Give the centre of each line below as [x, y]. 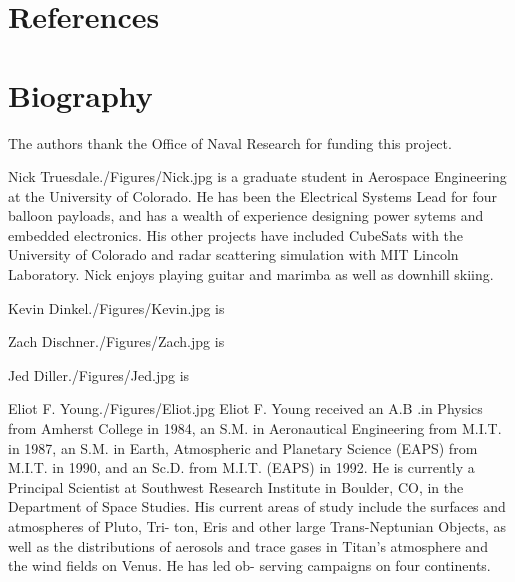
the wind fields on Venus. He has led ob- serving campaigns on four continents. [249, 565]
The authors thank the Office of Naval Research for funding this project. [230, 142]
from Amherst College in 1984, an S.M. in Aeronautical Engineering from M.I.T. [255, 428]
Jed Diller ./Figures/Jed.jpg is [99, 374]
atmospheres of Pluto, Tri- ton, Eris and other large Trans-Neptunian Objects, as [257, 526]
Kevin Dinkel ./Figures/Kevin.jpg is [116, 307]
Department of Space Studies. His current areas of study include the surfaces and [257, 506]
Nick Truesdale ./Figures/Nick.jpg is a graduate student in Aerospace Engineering [257, 176]
